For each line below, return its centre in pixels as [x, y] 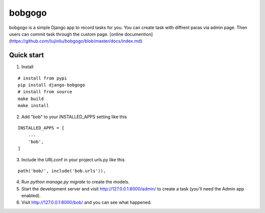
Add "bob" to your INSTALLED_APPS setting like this [74, 117]
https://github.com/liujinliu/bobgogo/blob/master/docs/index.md [76, 41]
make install [33, 106]
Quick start [26, 55]
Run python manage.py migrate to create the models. [75, 182]
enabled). [31, 196]
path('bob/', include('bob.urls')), [62, 171]
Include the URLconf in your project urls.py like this [73, 160]
